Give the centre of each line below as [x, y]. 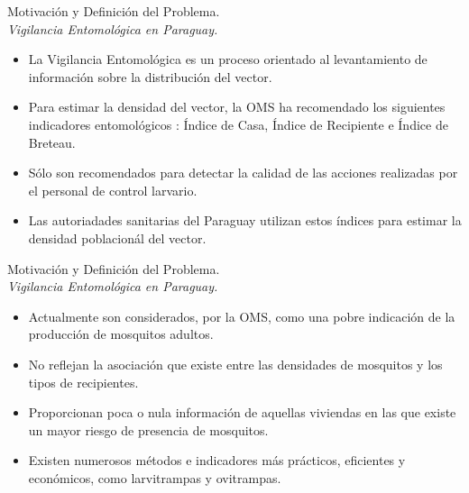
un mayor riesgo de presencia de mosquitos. [148, 429]
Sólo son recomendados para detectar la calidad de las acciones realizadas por [243, 173]
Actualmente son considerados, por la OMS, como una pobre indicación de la [242, 316]
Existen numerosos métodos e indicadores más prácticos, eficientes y [217, 460]
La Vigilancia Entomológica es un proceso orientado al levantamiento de [228, 59]
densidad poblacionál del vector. [117, 237]
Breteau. [52, 142]
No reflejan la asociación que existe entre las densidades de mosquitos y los [235, 364]
